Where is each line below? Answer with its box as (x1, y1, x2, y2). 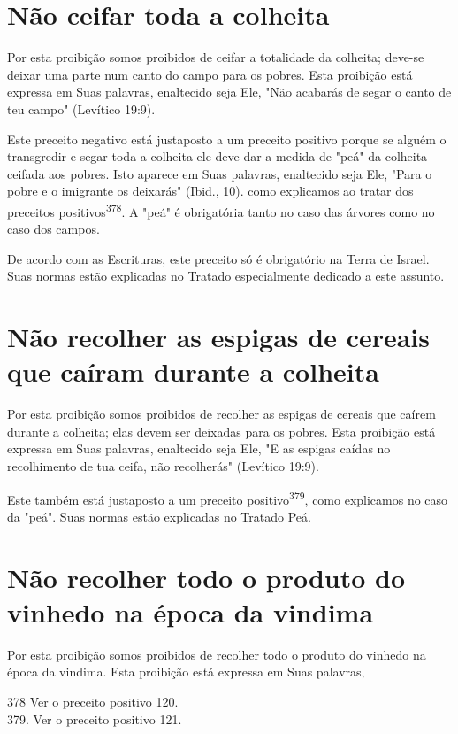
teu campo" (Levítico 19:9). (7, 99, 156, 118)
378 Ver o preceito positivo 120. (7, 692, 179, 710)
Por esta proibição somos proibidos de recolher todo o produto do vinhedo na (7, 645, 426, 663)
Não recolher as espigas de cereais (7, 319, 431, 355)
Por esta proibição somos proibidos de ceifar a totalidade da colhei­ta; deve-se (7, 48, 424, 66)
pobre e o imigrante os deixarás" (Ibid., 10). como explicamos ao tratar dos (7, 182, 414, 200)
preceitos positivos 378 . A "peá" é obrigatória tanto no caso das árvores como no (7, 199, 435, 220)
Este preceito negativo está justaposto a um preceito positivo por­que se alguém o (7, 129, 447, 148)
